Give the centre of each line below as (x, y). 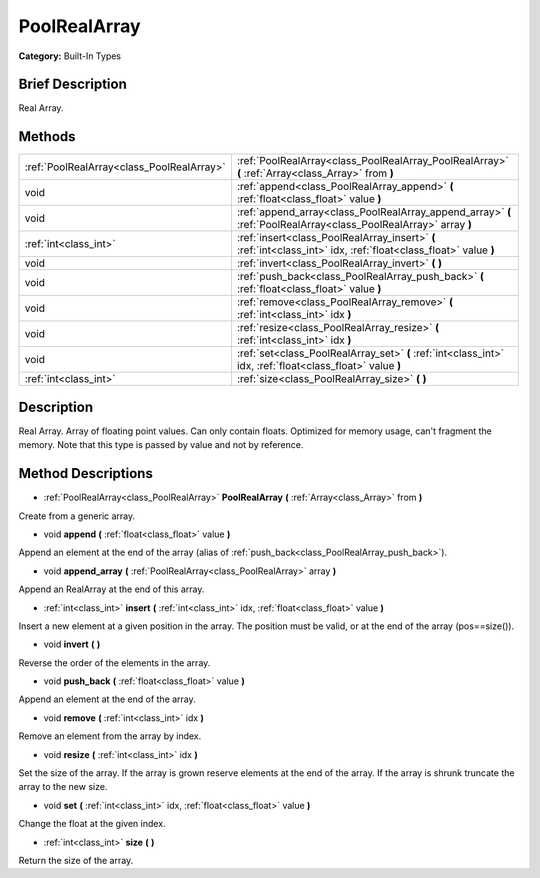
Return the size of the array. (76, 860)
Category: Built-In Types (70, 56)
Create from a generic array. (77, 516)
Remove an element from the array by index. (110, 736)
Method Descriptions (86, 473)
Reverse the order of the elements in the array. (114, 662)
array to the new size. (63, 787)
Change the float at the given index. (92, 824)
